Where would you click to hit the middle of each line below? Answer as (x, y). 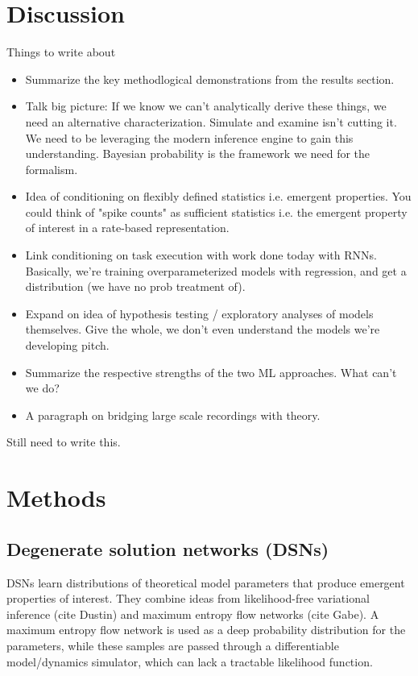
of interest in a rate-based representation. (127, 228)
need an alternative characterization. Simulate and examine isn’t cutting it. (211, 121)
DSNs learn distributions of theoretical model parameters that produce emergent (206, 582)
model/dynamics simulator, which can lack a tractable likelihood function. (190, 661)
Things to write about (61, 52)
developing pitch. (67, 345)
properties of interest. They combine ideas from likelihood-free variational (188, 598)
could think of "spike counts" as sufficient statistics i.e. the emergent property (216, 212)
